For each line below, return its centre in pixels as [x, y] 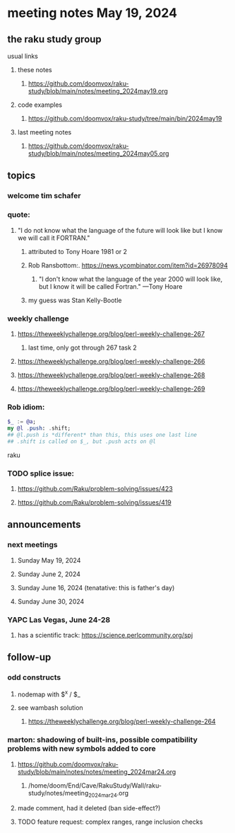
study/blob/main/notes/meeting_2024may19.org [98, 91]
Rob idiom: [26, 407]
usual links [23, 56]
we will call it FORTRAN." [54, 238]
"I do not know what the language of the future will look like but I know [120, 230]
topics [22, 176]
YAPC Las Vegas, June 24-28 [59, 619]
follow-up [29, 657]
